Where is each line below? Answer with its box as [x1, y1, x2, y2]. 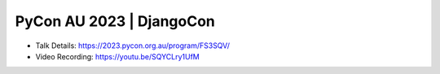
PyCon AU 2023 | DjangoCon [15, 12, 215, 30]
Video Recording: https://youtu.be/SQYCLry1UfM [35, 51, 200, 61]
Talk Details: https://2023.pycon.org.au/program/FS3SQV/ [35, 41, 231, 50]
